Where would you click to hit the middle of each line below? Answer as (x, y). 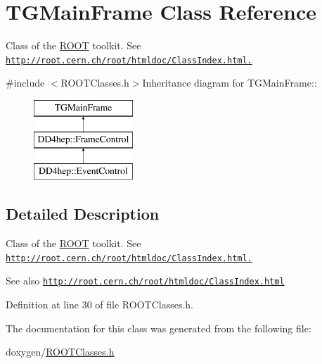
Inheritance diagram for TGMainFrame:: (230, 83)
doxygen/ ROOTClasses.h (60, 352)
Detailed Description (83, 214)
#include (25, 83)
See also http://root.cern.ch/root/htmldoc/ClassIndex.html (145, 281)
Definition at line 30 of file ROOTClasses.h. (100, 305)
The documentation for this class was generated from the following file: (159, 328)
